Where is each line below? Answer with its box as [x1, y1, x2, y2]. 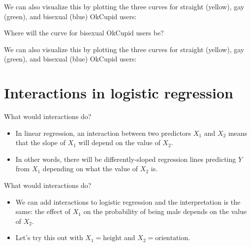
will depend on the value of [78, 137, 160, 148]
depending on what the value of [42, 163, 138, 174]
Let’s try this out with [15, 232, 83, 243]
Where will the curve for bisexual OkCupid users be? [4, 28, 164, 38]
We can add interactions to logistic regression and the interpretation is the [15, 196, 241, 207]
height [103, 235, 122, 242]
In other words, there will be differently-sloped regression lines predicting [15, 154, 236, 164]
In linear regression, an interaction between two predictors [15, 127, 191, 138]
